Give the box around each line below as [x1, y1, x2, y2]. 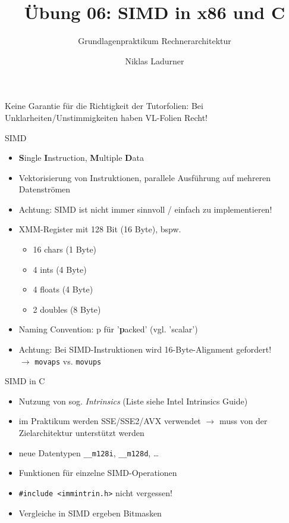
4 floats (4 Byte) [33, 283, 93, 295]
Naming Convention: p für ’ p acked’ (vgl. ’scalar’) [18, 323, 198, 335]
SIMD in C [5, 375, 45, 387]
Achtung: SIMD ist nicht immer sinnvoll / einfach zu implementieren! [18, 203, 272, 215]
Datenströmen [18, 183, 71, 195]
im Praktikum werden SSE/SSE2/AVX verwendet [18, 415, 201, 427]
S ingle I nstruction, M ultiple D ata [18, 151, 144, 164]
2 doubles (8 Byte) [33, 303, 101, 315]
